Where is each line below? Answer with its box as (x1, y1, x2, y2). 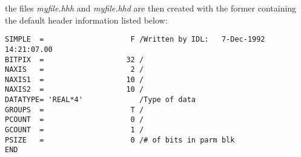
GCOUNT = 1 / (5, 126, 144, 135)
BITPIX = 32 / (5, 55, 144, 64)
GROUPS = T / (5, 105, 144, 114)
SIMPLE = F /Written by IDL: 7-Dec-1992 (5, 35, 265, 44)
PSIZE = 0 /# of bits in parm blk (5, 135, 235, 144)
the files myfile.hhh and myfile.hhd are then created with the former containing (5, 2, 297, 14)
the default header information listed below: (5, 13, 168, 26)
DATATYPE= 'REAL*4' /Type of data (5, 95, 196, 104)
